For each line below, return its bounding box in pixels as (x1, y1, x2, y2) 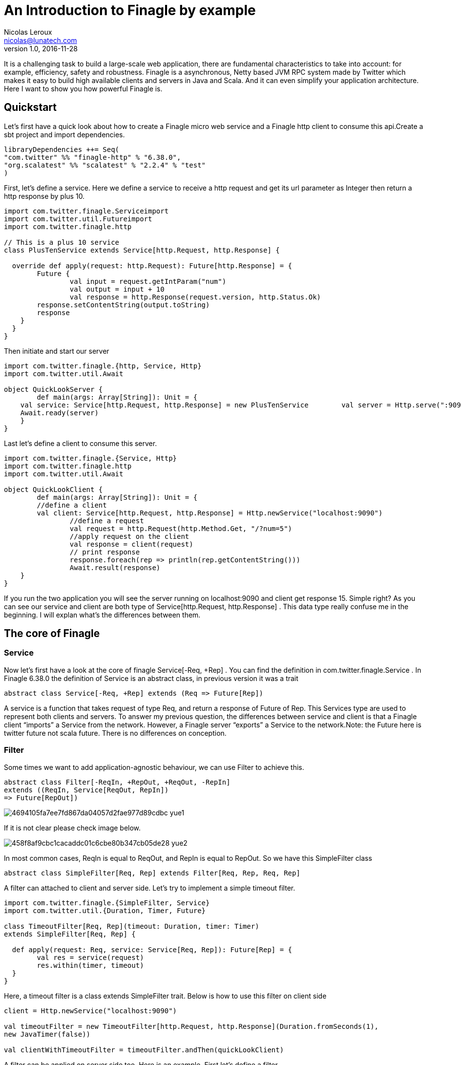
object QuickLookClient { (4, 485, 103, 493)
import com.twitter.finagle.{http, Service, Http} (4, 362, 202, 370)
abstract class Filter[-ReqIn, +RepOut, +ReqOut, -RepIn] (4, 778, 230, 786)
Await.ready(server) (20, 408, 99, 417)
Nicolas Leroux (4, 27, 52, 36)
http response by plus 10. (4, 192, 85, 200)
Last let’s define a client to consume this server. (4, 439, 157, 447)
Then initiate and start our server (4, 346, 109, 355)
